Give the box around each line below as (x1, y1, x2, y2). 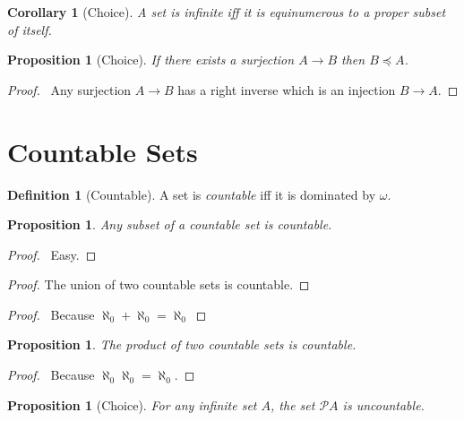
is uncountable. (342, 395, 425, 414)
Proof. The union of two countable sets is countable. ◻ (7, 275, 310, 294)
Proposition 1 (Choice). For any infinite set (7, 395, 257, 414)
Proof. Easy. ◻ (7, 245, 97, 263)
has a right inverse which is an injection (177, 80, 396, 99)
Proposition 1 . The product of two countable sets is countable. (7, 335, 357, 354)
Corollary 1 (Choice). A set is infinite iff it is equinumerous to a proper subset (7, 3, 446, 21)
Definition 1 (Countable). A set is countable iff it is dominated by (7, 185, 376, 203)
